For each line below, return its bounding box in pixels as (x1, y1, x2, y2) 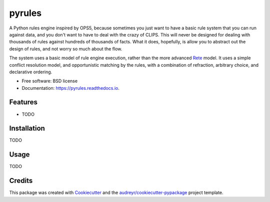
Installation (9, 124, 45, 133)
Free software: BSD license (21, 78, 77, 84)
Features (9, 98, 37, 107)
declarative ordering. (9, 69, 52, 75)
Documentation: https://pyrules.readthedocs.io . (21, 85, 120, 91)
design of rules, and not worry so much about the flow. (9, 45, 122, 52)
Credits (9, 177, 33, 185)
